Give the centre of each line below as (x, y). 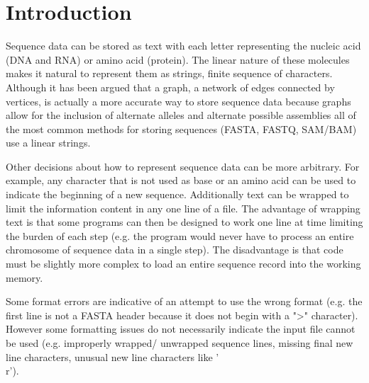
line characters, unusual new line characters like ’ (112, 356)
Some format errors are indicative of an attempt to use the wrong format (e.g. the (184, 301)
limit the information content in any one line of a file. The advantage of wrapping (183, 208)
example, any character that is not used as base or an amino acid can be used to (181, 180)
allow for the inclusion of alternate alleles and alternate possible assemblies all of (181, 115)
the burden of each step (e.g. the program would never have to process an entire (180, 235)
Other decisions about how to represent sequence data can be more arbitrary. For (183, 166)
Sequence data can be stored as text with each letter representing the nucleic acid (183, 46)
